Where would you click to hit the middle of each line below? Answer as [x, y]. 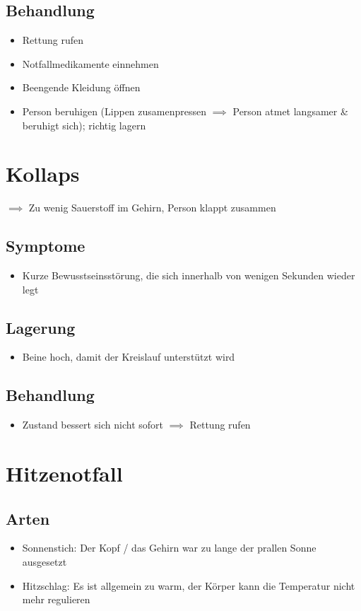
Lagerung [41, 327]
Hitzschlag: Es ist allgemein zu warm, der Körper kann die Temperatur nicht [189, 585]
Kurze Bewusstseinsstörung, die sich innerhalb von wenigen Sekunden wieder [189, 275]
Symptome [46, 246]
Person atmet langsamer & [290, 111]
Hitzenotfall [64, 473]
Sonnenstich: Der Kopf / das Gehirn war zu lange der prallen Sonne [169, 548]
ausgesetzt [45, 562]
